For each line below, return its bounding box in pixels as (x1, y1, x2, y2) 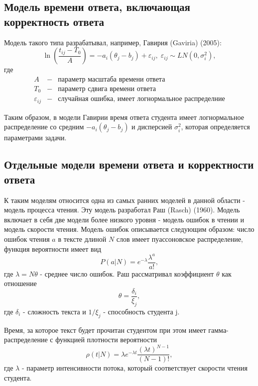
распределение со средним (4, 121, 84, 132)
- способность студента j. (103, 306, 180, 316)
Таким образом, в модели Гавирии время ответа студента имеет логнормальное (4, 111, 244, 122)
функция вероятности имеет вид (4, 243, 102, 254)
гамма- (208, 324, 229, 335)
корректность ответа (4, 13, 105, 29)
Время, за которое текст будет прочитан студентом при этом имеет (4, 324, 206, 335)
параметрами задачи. (4, 132, 67, 143)
